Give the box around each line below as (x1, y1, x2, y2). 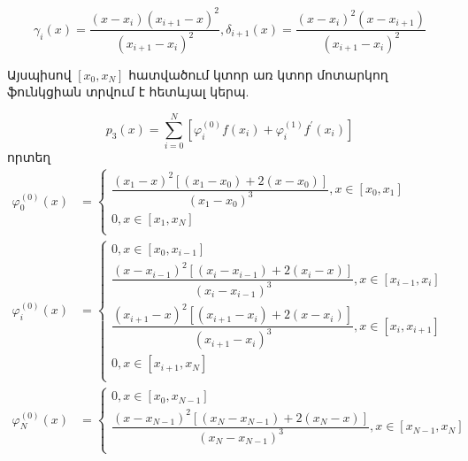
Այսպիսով (7, 65, 72, 83)
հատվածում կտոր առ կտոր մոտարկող (128, 65, 388, 83)
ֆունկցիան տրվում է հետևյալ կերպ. (7, 82, 249, 101)
